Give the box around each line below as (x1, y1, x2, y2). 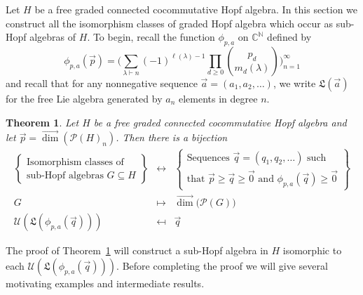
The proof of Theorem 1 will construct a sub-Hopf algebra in (6, 243, 268, 258)
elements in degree (178, 91, 258, 105)
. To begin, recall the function (87, 29, 215, 44)
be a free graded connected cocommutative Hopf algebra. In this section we (34, 2, 358, 16)
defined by (267, 29, 312, 44)
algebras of (29, 29, 76, 44)
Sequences (186, 152, 230, 163)
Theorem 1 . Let (6, 114, 79, 129)
